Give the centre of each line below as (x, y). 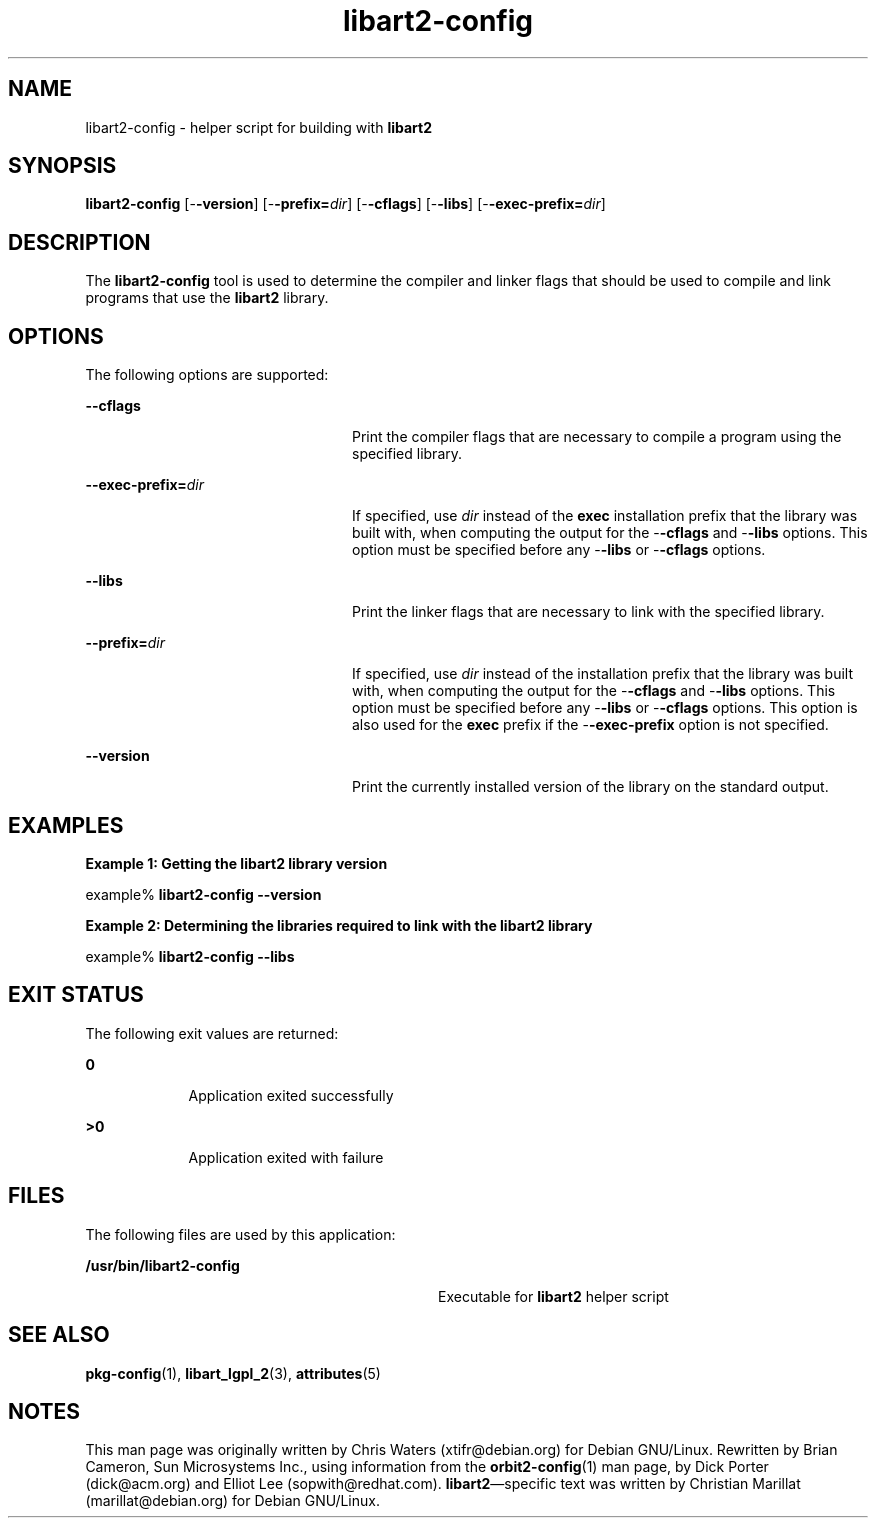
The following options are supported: (207, 375)
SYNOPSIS (62, 166)
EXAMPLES (66, 825)
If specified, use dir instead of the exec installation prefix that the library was (605, 516)
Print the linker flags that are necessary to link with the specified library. (588, 612)
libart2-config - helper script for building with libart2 (258, 127)
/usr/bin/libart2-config (162, 1265)
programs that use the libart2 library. (207, 298)
